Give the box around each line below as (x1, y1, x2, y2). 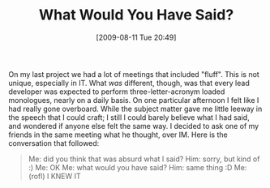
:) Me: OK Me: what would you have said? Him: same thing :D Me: (28, 162, 247, 172)
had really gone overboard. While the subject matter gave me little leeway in (8, 104, 263, 113)
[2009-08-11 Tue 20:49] (96, 32, 177, 42)
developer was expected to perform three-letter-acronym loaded (8, 87, 225, 96)
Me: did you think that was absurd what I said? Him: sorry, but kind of (28, 154, 260, 164)
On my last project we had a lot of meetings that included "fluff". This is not (8, 69, 259, 79)
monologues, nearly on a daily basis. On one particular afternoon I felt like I (8, 95, 259, 105)
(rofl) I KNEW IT (28, 171, 81, 181)
